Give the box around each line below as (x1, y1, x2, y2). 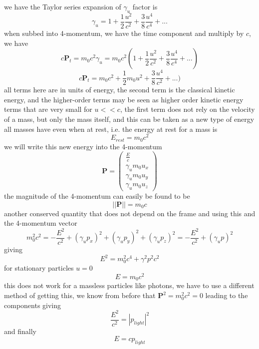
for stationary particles (4, 263, 74, 273)
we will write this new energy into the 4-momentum (4, 141, 162, 151)
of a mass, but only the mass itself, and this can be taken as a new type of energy (4, 114, 255, 124)
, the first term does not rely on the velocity (120, 104, 255, 114)
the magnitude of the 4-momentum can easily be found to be (4, 191, 190, 201)
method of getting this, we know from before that (4, 290, 156, 301)
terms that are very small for (4, 104, 92, 114)
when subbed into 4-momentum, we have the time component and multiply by (4, 27, 244, 38)
